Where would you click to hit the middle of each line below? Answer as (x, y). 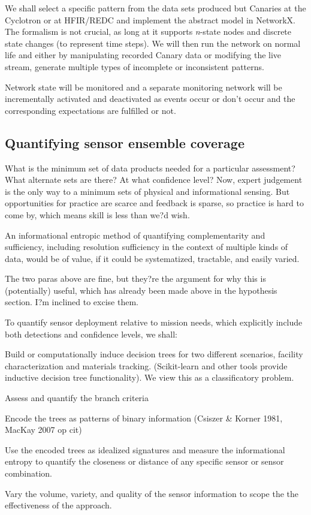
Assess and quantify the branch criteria (77, 398)
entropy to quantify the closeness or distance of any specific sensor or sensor (144, 461)
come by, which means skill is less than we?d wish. (97, 214)
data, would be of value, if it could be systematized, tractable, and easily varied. (152, 258)
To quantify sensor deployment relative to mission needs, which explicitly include (154, 322)
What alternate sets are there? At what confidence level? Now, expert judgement (154, 180)
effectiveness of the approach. (58, 505)
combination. (28, 473)
